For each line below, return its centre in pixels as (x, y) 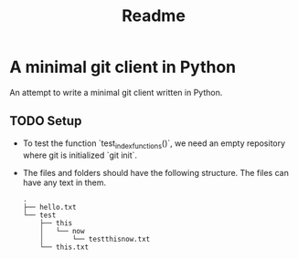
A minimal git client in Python (123, 67)
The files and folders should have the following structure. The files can (156, 172)
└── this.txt (64, 247)
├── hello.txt (49, 207)
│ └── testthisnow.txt (95, 239)
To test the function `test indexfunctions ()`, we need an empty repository (154, 144)
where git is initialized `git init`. (80, 155)
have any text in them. (64, 182)
